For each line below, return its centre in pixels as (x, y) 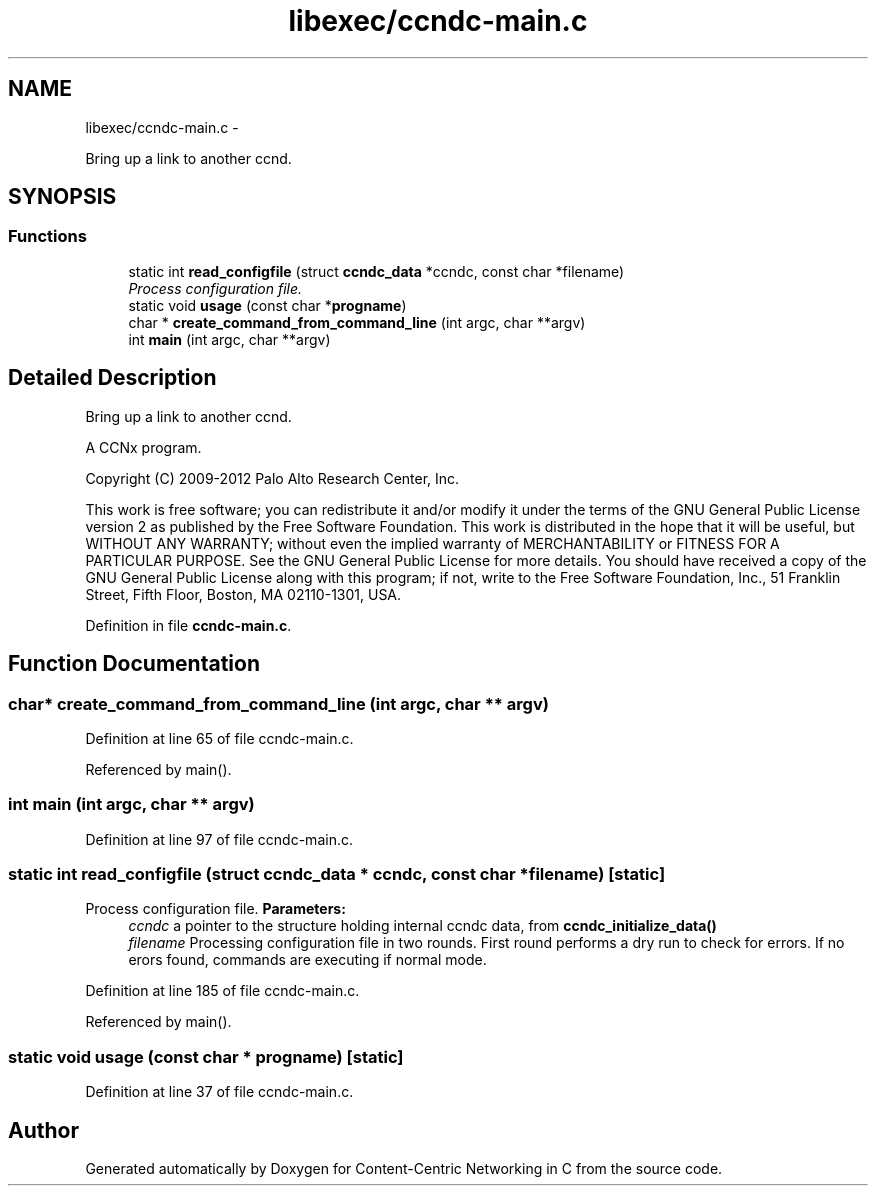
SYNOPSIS (62, 197)
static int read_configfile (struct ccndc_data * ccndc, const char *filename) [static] (337, 874)
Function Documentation (134, 664)
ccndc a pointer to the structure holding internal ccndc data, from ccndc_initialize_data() (422, 926)
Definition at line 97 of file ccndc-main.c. (219, 839)
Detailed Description (112, 378)
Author (43, 1130)
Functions (47, 236)
